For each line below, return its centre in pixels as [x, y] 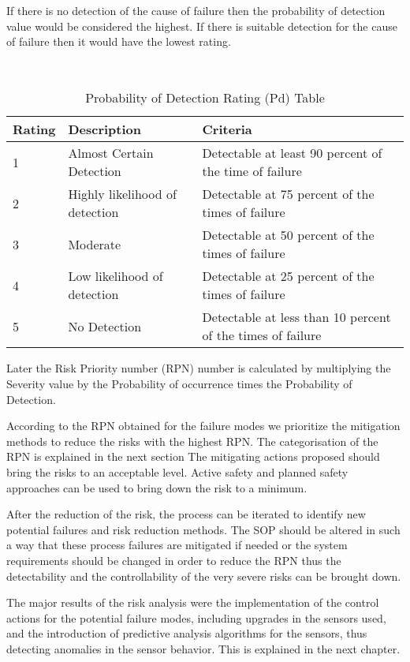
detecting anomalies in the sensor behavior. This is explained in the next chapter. [203, 648]
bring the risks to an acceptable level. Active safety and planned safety [177, 471]
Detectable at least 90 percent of [292, 153]
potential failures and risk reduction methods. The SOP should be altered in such [203, 529]
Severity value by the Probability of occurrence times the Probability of [179, 383]
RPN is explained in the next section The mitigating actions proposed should [193, 456]
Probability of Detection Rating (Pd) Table [205, 98]
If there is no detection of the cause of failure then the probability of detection [196, 10]
